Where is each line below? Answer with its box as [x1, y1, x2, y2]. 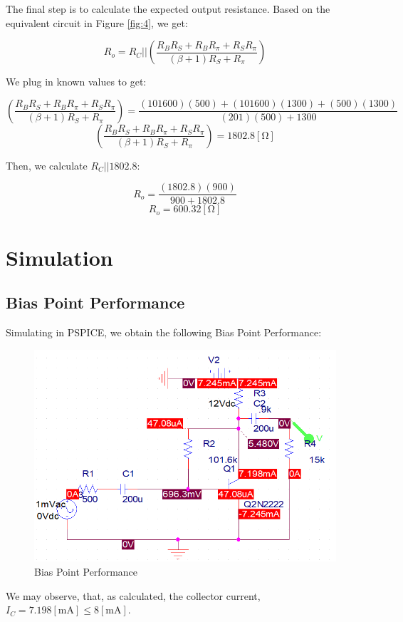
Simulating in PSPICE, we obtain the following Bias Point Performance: [6, 325, 322, 340]
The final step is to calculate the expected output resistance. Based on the [6, 1, 330, 16]
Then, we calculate [6, 157, 88, 172]
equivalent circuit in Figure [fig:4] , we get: [6, 15, 188, 30]
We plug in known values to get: [6, 74, 147, 89]
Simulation [6, 242, 113, 271]
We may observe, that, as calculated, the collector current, [6, 588, 261, 603]
